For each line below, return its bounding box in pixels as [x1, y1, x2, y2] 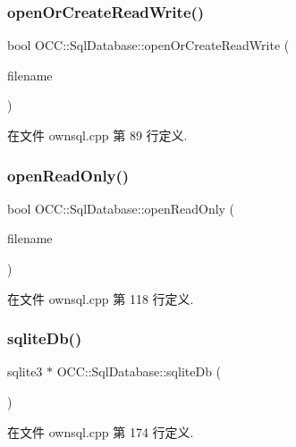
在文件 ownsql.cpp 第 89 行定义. [7, 126, 188, 144]
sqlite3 [7, 362, 43, 381]
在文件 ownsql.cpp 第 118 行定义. [7, 289, 194, 308]
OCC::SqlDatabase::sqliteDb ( [56, 362, 222, 381]
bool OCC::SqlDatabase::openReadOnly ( [7, 198, 235, 217]
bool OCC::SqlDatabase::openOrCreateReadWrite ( [7, 36, 290, 55]
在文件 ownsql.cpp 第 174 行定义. [7, 422, 194, 441]
